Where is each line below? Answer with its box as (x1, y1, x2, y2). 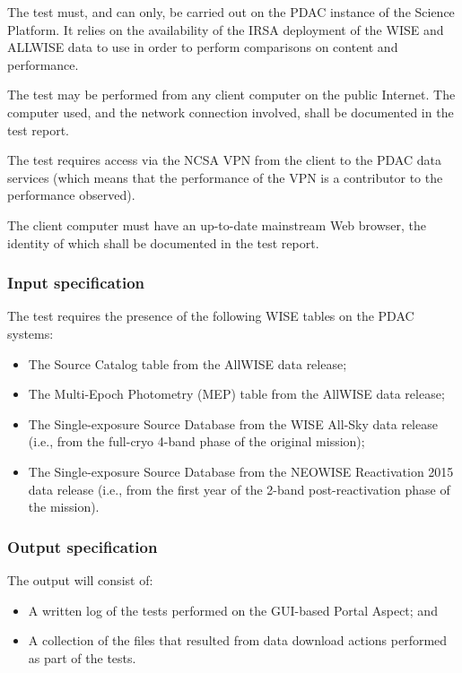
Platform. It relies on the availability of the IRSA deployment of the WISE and (7, 20, 444, 39)
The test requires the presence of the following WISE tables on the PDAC (7, 306, 414, 325)
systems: (7, 324, 54, 342)
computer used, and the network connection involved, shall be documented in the (7, 102, 454, 121)
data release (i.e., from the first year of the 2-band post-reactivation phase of (28, 479, 450, 498)
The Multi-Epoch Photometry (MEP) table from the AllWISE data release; (28, 384, 445, 403)
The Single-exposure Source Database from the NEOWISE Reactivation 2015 (28, 462, 454, 480)
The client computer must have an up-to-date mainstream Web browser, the (7, 215, 427, 234)
